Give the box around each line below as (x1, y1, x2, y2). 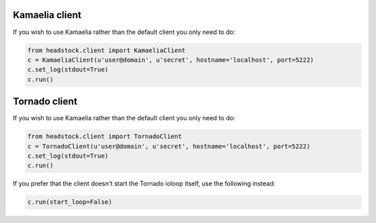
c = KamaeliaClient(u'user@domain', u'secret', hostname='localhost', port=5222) (27, 56, 315, 64)
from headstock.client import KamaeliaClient (27, 46, 186, 54)
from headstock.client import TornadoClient (27, 133, 182, 140)
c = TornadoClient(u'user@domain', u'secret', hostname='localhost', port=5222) (27, 142, 311, 150)
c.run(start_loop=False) (27, 198, 113, 206)
